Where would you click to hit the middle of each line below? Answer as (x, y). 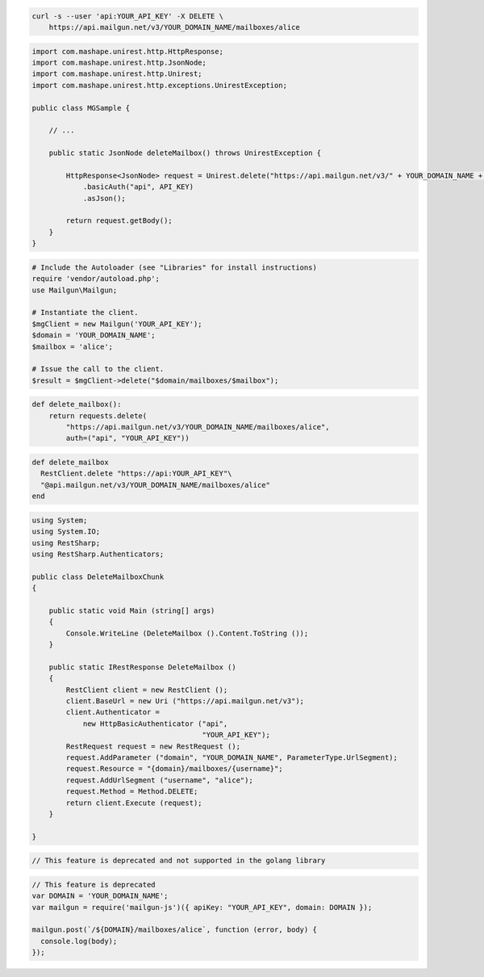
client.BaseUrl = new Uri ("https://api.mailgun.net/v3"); (185, 701)
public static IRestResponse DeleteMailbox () (143, 667)
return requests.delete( (98, 415)
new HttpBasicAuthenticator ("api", (155, 723)
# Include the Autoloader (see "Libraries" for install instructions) (175, 267)
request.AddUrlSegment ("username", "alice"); (159, 780)
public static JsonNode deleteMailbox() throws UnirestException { (185, 153)
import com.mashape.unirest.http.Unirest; (117, 74)
